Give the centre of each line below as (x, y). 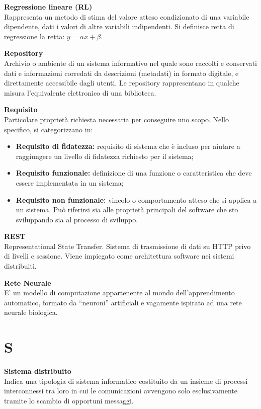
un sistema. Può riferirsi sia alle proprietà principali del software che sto (127, 210)
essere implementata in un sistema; (70, 182)
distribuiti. (20, 266)
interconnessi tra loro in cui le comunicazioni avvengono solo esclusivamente (121, 391)
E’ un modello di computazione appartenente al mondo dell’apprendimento (119, 293)
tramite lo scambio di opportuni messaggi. (69, 400)
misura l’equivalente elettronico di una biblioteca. (80, 92)
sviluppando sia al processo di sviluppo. (77, 219)
